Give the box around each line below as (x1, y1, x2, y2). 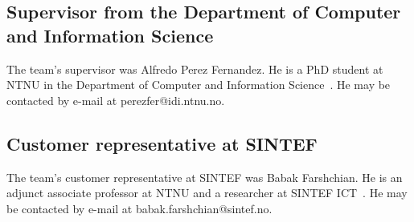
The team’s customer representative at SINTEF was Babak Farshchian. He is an (6, 168, 403, 185)
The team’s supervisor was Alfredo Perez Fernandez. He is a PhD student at (6, 60, 383, 77)
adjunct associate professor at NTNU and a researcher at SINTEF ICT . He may (6, 184, 408, 201)
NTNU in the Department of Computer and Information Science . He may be (6, 76, 391, 93)
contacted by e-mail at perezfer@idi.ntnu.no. (6, 91, 225, 108)
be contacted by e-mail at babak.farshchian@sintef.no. (6, 200, 273, 216)
